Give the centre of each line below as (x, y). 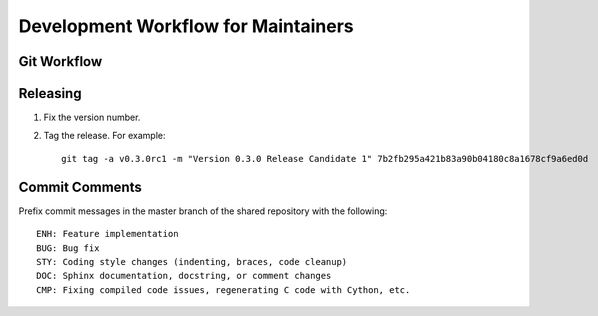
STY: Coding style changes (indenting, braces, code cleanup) (192, 261)
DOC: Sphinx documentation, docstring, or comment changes (184, 276)
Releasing (50, 93)
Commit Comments (80, 186)
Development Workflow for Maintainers (186, 26)
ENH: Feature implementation (107, 234)
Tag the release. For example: (104, 136)
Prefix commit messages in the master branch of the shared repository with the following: (203, 211)
